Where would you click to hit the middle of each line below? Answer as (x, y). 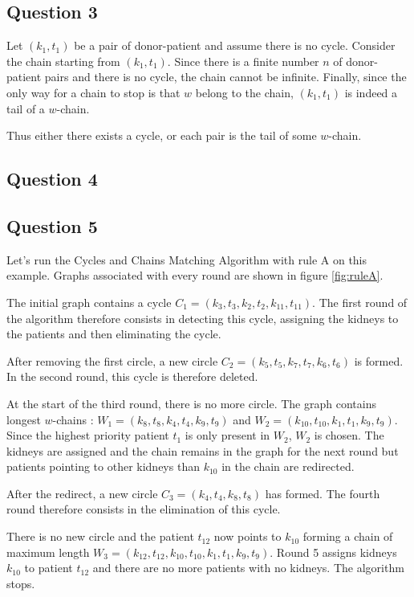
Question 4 (52, 179)
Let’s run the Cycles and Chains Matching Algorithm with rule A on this (187, 259)
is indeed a (371, 92)
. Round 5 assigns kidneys (333, 552)
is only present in (227, 435)
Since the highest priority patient (88, 435)
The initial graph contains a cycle (89, 302)
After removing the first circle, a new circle (112, 360)
